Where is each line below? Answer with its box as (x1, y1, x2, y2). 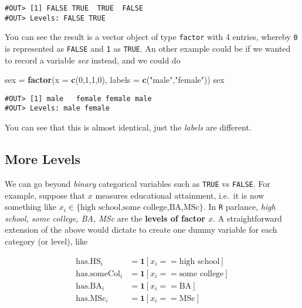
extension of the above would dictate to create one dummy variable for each (5, 223, 277, 236)
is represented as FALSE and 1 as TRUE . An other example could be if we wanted (5, 42, 291, 54)
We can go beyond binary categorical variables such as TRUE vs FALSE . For (5, 177, 270, 189)
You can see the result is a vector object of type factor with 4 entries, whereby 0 (5, 31, 298, 43)
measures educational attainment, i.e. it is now (95, 189, 264, 201)
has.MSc (76, 294, 106, 303)
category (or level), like (5, 235, 88, 247)
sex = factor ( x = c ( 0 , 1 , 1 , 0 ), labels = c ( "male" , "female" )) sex (5, 73, 225, 86)
